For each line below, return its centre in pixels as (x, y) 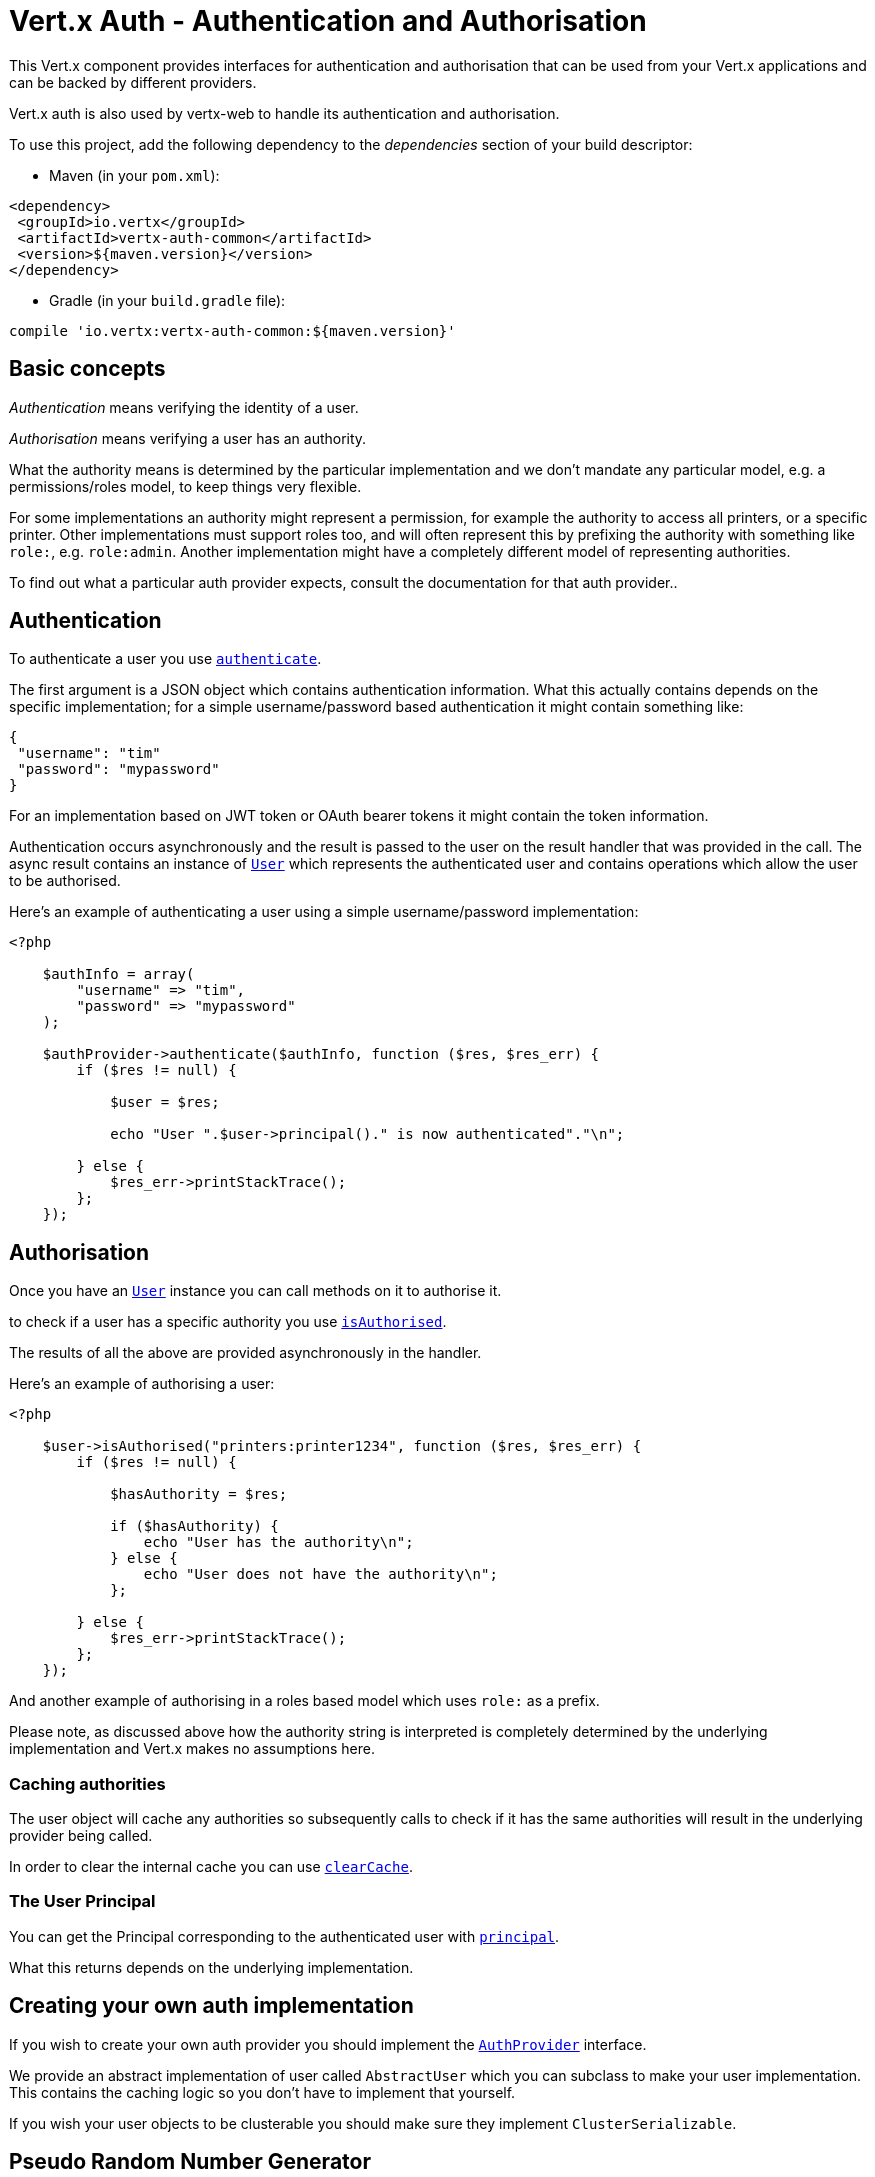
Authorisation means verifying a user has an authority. (188, 438)
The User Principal (82, 1901)
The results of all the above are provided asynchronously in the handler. (245, 1353)
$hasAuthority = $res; (199, 1494)
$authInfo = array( (118, 974)
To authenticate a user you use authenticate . (165, 659)
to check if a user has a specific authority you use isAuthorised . (228, 1322)
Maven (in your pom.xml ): (134, 175)
